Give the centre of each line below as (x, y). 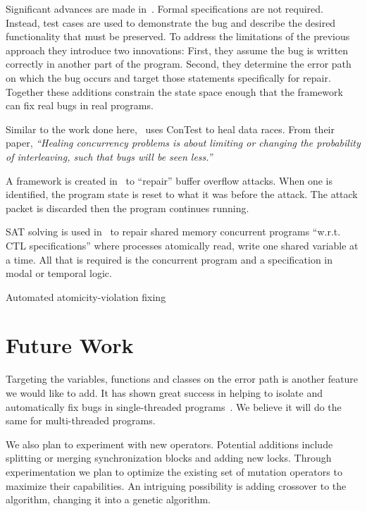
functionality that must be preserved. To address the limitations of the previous (178, 36)
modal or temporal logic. (59, 273)
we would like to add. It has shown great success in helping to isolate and (164, 393)
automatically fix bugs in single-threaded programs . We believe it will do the (174, 406)
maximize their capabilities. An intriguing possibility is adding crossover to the (176, 485)
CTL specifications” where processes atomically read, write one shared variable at (182, 245)
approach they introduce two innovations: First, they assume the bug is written (177, 50)
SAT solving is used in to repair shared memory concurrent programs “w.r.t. (173, 232)
